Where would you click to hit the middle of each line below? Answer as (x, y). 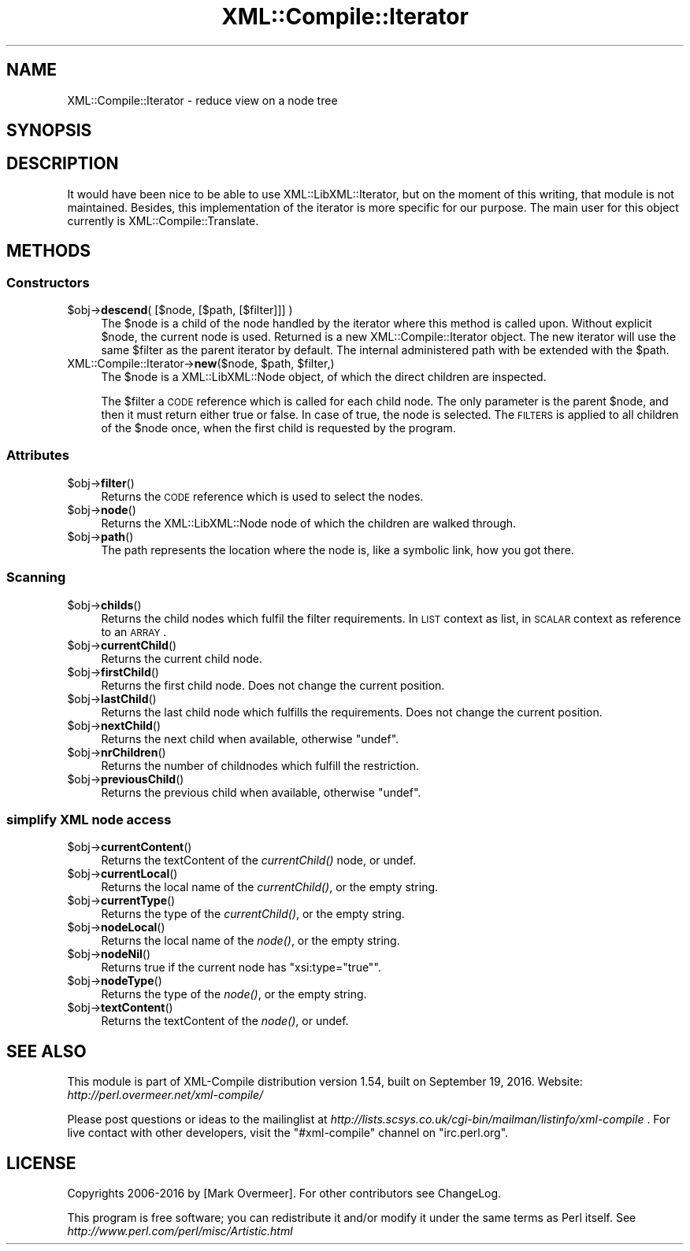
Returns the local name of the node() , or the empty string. (250, 941)
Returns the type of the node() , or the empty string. (234, 994)
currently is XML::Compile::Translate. (163, 220)
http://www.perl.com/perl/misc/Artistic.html (180, 1231)
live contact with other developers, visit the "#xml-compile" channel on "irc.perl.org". (288, 1133)
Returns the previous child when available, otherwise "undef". (261, 792)
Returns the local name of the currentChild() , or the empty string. (270, 887)
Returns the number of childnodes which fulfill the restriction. (260, 765)
